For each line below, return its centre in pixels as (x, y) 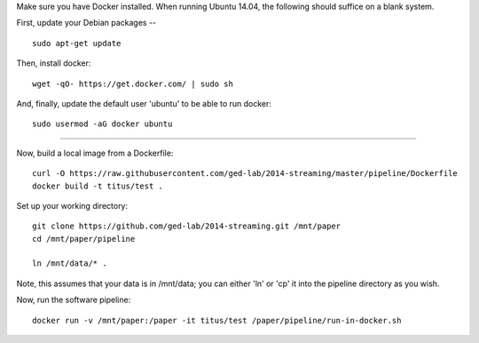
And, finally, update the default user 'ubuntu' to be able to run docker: (144, 103)
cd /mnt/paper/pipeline (84, 239)
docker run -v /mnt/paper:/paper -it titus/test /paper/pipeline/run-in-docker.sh (217, 320)
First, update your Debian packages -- (86, 23)
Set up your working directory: (72, 205)
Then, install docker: (54, 63)
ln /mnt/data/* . (70, 263)
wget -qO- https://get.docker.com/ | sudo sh (133, 84)
